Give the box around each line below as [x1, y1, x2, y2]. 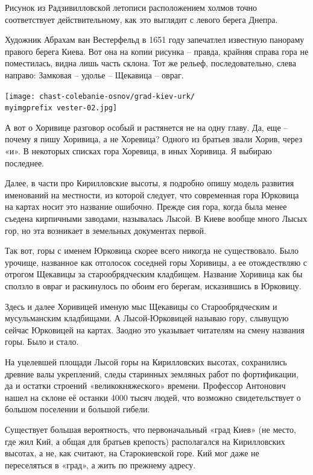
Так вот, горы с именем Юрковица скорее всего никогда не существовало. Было [5, 244, 299, 257]
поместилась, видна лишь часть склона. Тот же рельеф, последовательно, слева [5, 57, 296, 69]
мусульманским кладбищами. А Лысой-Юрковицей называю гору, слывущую [5, 312, 289, 324]
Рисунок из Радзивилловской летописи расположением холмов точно [5, 1, 258, 13]
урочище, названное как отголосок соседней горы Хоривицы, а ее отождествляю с [5, 256, 307, 268]
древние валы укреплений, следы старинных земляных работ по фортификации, [5, 367, 299, 380]
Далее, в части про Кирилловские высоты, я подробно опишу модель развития [5, 177, 294, 189]
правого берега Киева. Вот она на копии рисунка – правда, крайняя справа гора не [5, 45, 309, 57]
